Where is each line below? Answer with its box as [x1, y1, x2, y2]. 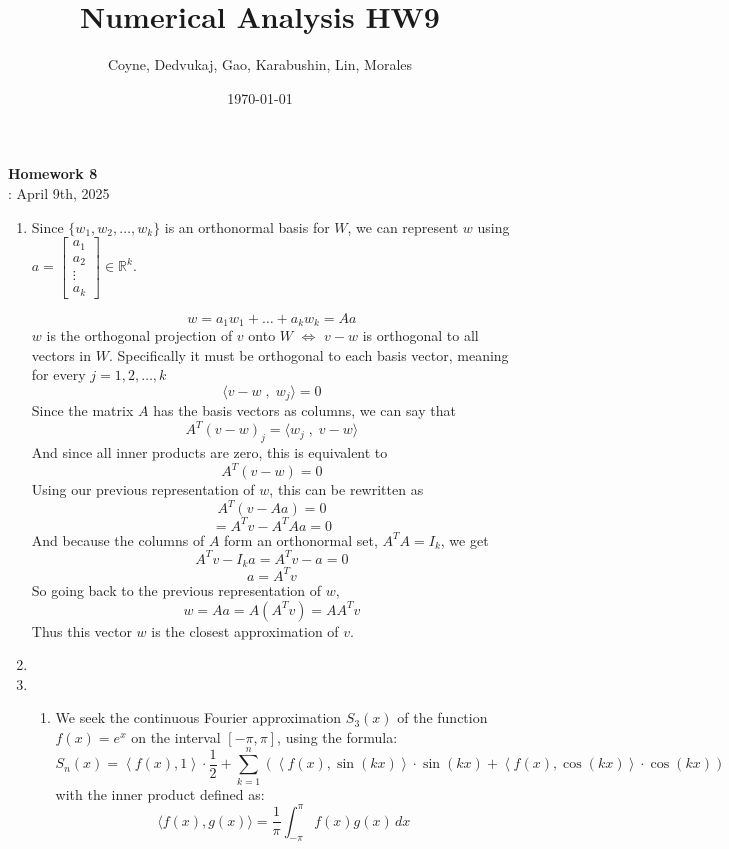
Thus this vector [31, 620, 132, 641]
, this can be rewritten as [269, 479, 424, 500]
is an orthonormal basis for [164, 216, 330, 237]
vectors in [31, 344, 92, 365]
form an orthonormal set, [224, 529, 378, 550]
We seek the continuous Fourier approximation [55, 707, 342, 728]
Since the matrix [31, 400, 134, 421]
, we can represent [347, 216, 459, 237]
